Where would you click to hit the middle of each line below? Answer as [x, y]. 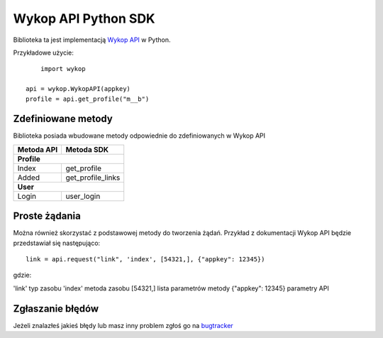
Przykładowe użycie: [44, 53]
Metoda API [38, 149]
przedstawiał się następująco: [57, 243]
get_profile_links [93, 178]
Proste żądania [47, 216]
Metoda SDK [87, 149]
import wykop [63, 69]
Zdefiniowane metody [63, 119]
